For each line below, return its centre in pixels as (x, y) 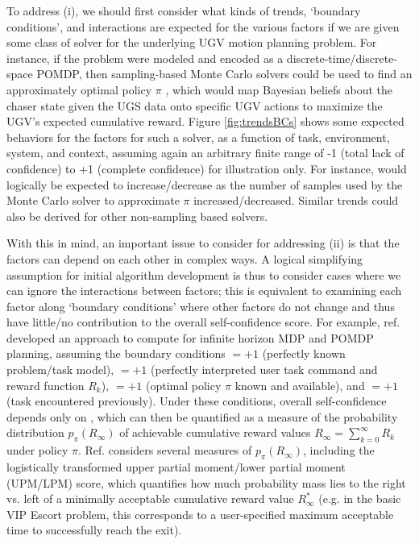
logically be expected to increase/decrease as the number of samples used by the (205, 184)
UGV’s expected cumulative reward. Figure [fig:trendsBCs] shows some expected (205, 121)
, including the (339, 450)
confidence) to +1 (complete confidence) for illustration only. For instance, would (207, 168)
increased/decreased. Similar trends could (296, 200)
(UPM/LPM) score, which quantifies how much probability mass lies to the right (206, 482)
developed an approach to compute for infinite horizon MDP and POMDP (190, 337)
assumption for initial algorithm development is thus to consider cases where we (204, 274)
